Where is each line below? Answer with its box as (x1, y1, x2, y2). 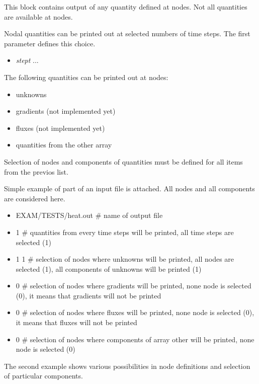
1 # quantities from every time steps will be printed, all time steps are (16, 226, 234, 237)
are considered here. (4, 193, 65, 203)
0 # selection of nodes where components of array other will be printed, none (16, 334, 254, 344)
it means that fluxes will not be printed (16, 317, 137, 328)
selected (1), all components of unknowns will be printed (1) (16, 263, 202, 274)
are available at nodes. (4, 11, 73, 22)
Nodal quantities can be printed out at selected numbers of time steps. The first (4, 28, 250, 39)
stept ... (16, 55, 39, 65)
